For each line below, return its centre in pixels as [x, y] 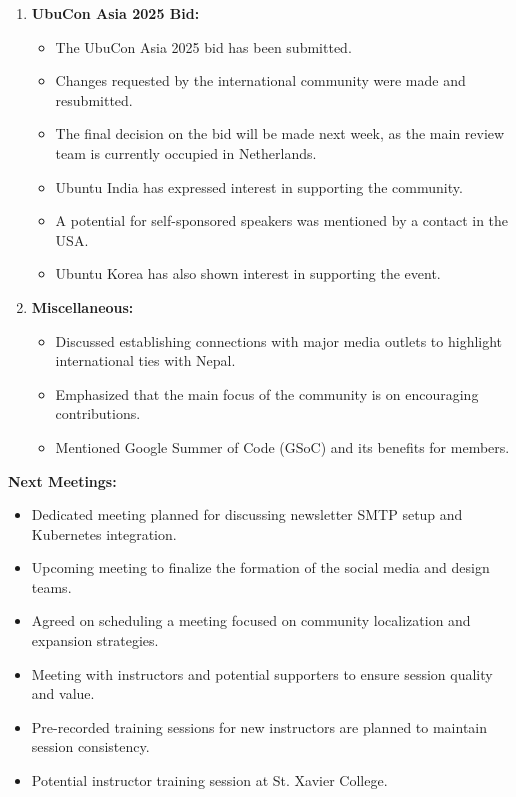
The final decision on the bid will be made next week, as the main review [280, 133]
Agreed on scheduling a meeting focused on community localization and [251, 620]
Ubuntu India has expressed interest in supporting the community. [259, 186]
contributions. [98, 413]
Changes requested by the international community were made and [260, 80]
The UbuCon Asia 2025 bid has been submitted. [203, 46]
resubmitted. [94, 99]
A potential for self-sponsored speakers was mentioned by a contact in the [282, 220]
